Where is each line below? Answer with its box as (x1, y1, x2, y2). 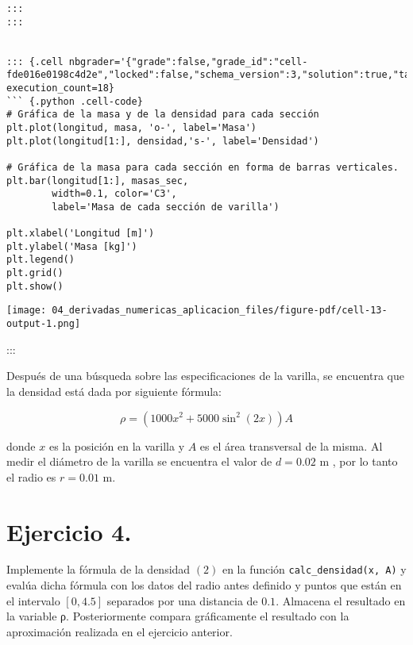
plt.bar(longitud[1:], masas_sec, (6, 175, 189, 186)
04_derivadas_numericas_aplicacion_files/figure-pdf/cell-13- (52, 305, 388, 317)
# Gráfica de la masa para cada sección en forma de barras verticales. (6, 161, 399, 173)
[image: (6, 305, 47, 317)
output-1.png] (6, 318, 81, 330)
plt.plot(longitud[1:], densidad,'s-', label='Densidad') (6, 135, 319, 147)
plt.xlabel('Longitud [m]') (6, 228, 155, 240)
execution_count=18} (6, 82, 115, 94)
